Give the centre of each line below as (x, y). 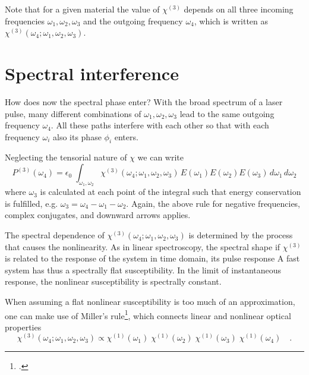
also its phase (77, 136)
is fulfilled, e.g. (31, 203)
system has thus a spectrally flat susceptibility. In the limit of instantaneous (143, 270)
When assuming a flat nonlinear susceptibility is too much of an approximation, (150, 302)
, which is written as (231, 21)
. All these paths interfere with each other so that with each (160, 125)
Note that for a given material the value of (82, 9)
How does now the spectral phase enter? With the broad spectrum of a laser (144, 101)
